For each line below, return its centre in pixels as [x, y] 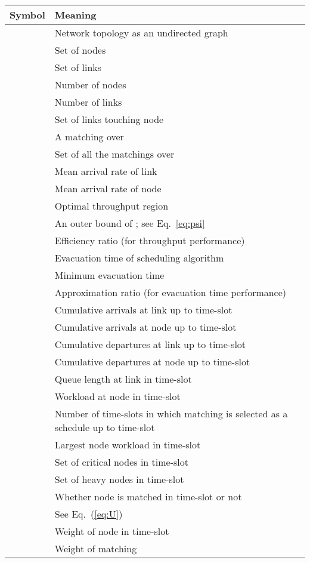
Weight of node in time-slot [112, 531]
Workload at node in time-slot [117, 396]
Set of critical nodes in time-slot [122, 462]
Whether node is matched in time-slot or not [148, 496]
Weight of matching [96, 548]
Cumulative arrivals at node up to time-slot [145, 327]
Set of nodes [80, 50]
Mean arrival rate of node [108, 188]
